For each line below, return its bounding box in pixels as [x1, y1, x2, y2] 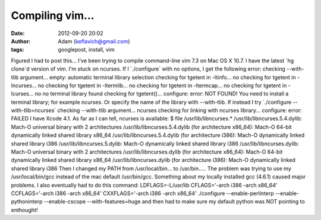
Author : [11, 37, 31, 44]
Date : [11, 30, 25, 37]
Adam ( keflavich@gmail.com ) [58, 37, 130, 44]
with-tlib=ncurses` [11, 107, 56, 114]
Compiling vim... [11, 9, 95, 22]
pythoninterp [11, 198, 43, 205]
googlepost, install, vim [58, 46, 115, 53]
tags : [11, 46, 24, 53]
